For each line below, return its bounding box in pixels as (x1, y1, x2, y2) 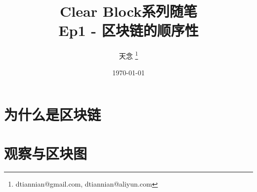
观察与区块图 (4, 143, 87, 163)
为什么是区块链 (4, 104, 101, 125)
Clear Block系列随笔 (60, 1, 197, 21)
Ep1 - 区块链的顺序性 (58, 20, 199, 40)
